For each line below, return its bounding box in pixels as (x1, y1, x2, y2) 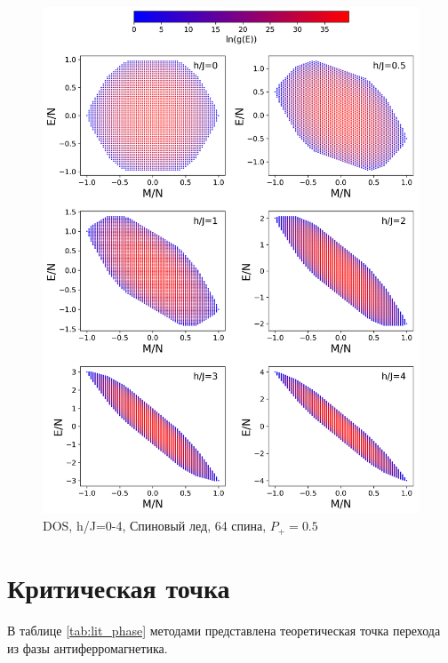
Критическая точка (7, 570, 230, 606)
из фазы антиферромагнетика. (7, 638, 168, 657)
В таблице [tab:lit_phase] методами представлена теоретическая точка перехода (7, 620, 441, 639)
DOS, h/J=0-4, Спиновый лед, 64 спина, (43, 516, 267, 535)
